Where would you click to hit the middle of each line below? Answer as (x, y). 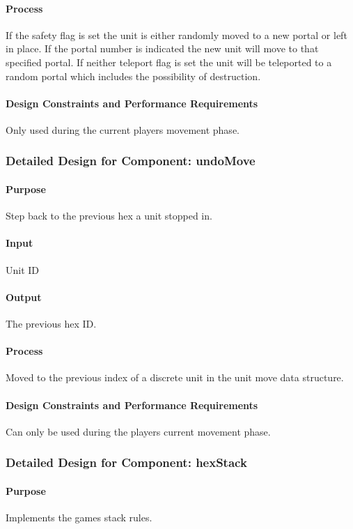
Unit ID (23, 269)
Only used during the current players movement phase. (123, 129)
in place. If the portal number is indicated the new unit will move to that (162, 48)
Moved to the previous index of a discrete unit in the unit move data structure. (175, 377)
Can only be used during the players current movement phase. (138, 431)
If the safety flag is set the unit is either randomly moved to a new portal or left (176, 34)
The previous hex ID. (51, 323)
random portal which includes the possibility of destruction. (133, 76)
